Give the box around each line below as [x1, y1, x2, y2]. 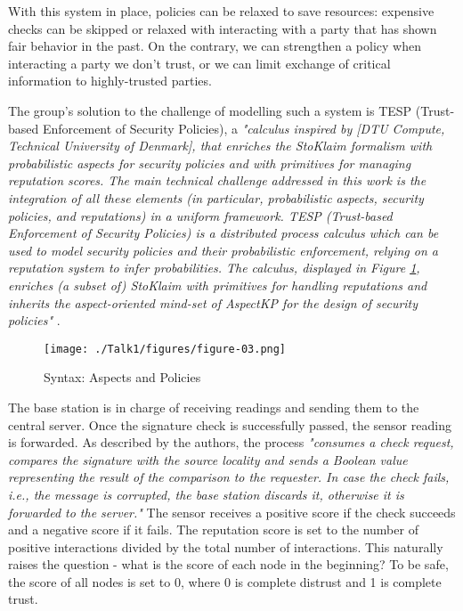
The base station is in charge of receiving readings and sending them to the [8, 397, 419, 416]
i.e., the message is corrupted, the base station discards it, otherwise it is [8, 485, 404, 503]
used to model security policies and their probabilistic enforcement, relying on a [8, 240, 438, 259]
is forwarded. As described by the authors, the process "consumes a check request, [8, 433, 454, 452]
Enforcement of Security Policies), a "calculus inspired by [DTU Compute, [42, 118, 445, 137]
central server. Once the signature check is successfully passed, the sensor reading [8, 415, 451, 434]
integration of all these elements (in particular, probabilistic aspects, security [8, 188, 424, 207]
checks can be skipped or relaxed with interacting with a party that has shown [8, 19, 437, 37]
